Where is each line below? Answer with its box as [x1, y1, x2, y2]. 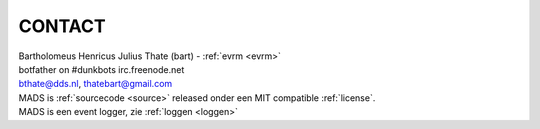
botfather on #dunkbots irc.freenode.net [18, 63, 185, 75]
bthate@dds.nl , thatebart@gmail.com [18, 78, 173, 90]
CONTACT [18, 15, 106, 37]
